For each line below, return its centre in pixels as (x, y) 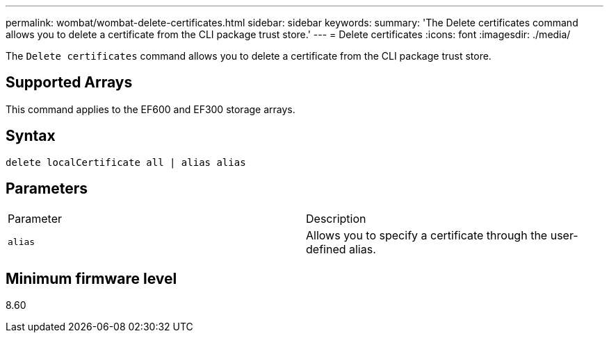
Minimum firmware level (91, 278)
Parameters (47, 189)
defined (326, 249)
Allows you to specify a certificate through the (427, 235)
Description (336, 218)
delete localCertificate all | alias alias (126, 162)
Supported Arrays (69, 83)
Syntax (31, 136)
